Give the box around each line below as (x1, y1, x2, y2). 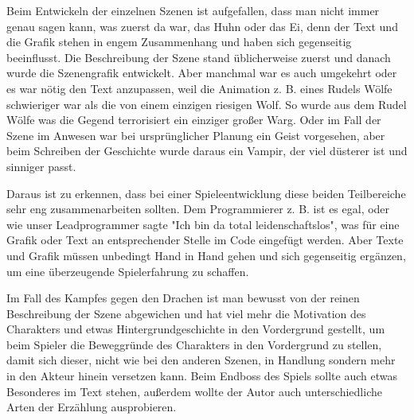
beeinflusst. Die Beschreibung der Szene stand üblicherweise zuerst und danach (6, 49, 391, 65)
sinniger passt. (6, 157, 76, 174)
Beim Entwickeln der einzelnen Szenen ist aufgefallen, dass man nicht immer (6, 2, 380, 18)
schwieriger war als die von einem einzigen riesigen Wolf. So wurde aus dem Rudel (6, 95, 407, 112)
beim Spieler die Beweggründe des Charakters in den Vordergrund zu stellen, (6, 336, 382, 352)
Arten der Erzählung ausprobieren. (6, 399, 177, 415)
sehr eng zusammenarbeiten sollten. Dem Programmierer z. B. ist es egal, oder (6, 200, 390, 217)
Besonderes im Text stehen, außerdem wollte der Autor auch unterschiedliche (6, 383, 382, 399)
